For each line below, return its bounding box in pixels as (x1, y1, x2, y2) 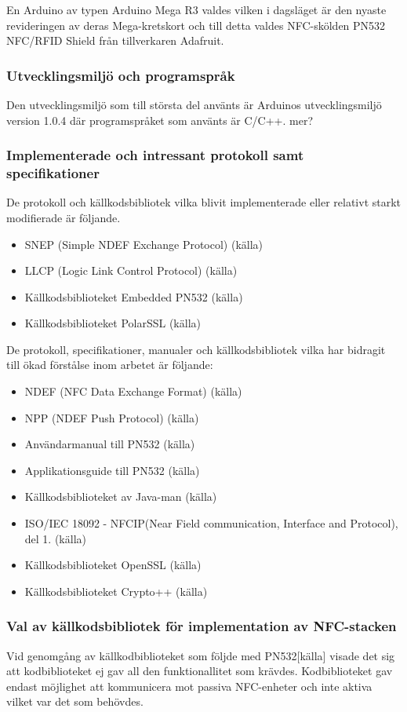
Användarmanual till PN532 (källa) (24, 436, 195, 452)
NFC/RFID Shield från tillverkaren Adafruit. (6, 32, 224, 49)
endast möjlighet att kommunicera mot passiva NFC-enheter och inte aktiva (6, 677, 372, 694)
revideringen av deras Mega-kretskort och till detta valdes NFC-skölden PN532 (6, 16, 386, 33)
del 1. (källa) (24, 530, 86, 546)
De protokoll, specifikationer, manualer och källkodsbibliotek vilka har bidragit (6, 341, 386, 357)
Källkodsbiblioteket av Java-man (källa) (24, 488, 217, 505)
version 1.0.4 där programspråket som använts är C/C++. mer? (6, 111, 314, 128)
